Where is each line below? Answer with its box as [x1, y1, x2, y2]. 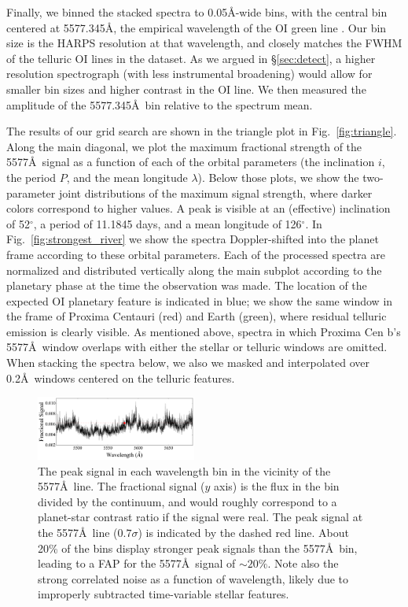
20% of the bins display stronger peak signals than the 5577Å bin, [38, 539, 358, 556]
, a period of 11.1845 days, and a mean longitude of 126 [33, 215, 302, 231]
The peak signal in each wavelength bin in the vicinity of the [38, 462, 331, 479]
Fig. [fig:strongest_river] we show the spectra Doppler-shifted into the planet [6, 231, 379, 247]
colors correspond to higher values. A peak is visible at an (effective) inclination [6, 200, 391, 217]
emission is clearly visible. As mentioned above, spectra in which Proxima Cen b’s [6, 323, 401, 339]
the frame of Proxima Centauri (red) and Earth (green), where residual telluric [6, 308, 387, 324]
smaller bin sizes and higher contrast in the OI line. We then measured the [6, 80, 366, 97]
